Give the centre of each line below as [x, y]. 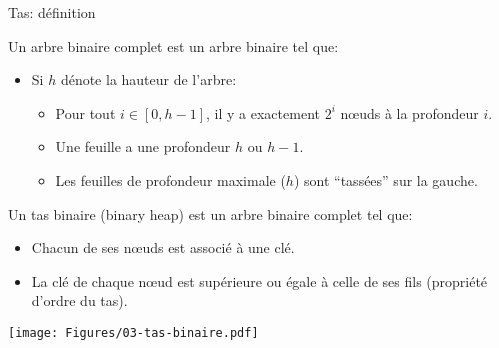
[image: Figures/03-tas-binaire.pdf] [133, 332]
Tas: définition [52, 12]
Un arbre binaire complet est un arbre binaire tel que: [173, 45]
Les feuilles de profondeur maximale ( [170, 179]
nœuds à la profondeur [409, 112]
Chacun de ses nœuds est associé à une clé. [163, 247]
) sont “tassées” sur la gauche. [385, 179]
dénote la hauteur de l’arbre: [148, 79]
